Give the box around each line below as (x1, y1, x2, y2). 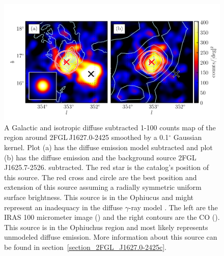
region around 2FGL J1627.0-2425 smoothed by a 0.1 (4, 132, 169, 143)
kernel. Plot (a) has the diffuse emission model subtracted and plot (4, 142, 213, 153)
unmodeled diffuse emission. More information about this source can (4, 232, 217, 242)
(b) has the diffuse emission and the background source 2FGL (4, 152, 197, 162)
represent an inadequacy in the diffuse (4, 202, 123, 212)
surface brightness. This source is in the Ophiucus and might (4, 192, 194, 203)
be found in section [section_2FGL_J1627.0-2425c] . (4, 242, 166, 252)
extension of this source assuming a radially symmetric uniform (4, 182, 202, 192)
